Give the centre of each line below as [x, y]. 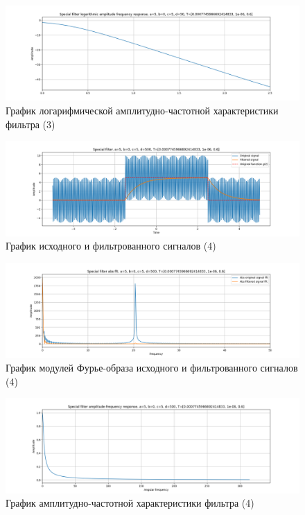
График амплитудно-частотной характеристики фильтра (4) [130, 503]
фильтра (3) [31, 124]
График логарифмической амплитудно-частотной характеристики [142, 111]
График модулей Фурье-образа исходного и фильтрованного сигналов [152, 367]
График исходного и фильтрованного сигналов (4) [111, 246]
